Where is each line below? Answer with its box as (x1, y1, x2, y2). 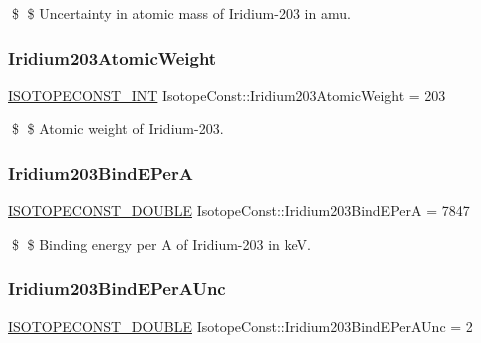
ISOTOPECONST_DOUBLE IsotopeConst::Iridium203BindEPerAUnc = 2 (8, 315, 473, 336)
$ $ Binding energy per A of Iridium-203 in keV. (11, 233, 311, 254)
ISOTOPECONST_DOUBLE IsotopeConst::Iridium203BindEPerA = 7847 (8, 200, 470, 221)
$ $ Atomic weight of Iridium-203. (11, 118, 224, 139)
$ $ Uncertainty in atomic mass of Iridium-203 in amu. (11, 3, 351, 23)
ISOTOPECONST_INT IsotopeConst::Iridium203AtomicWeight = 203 (8, 84, 446, 105)
